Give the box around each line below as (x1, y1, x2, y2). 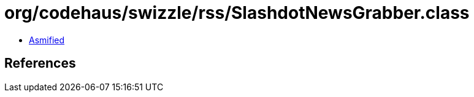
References (4, 56, 76, 71)
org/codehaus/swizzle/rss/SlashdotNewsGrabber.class (4, 2, 470, 23)
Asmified (29, 34, 65, 45)
